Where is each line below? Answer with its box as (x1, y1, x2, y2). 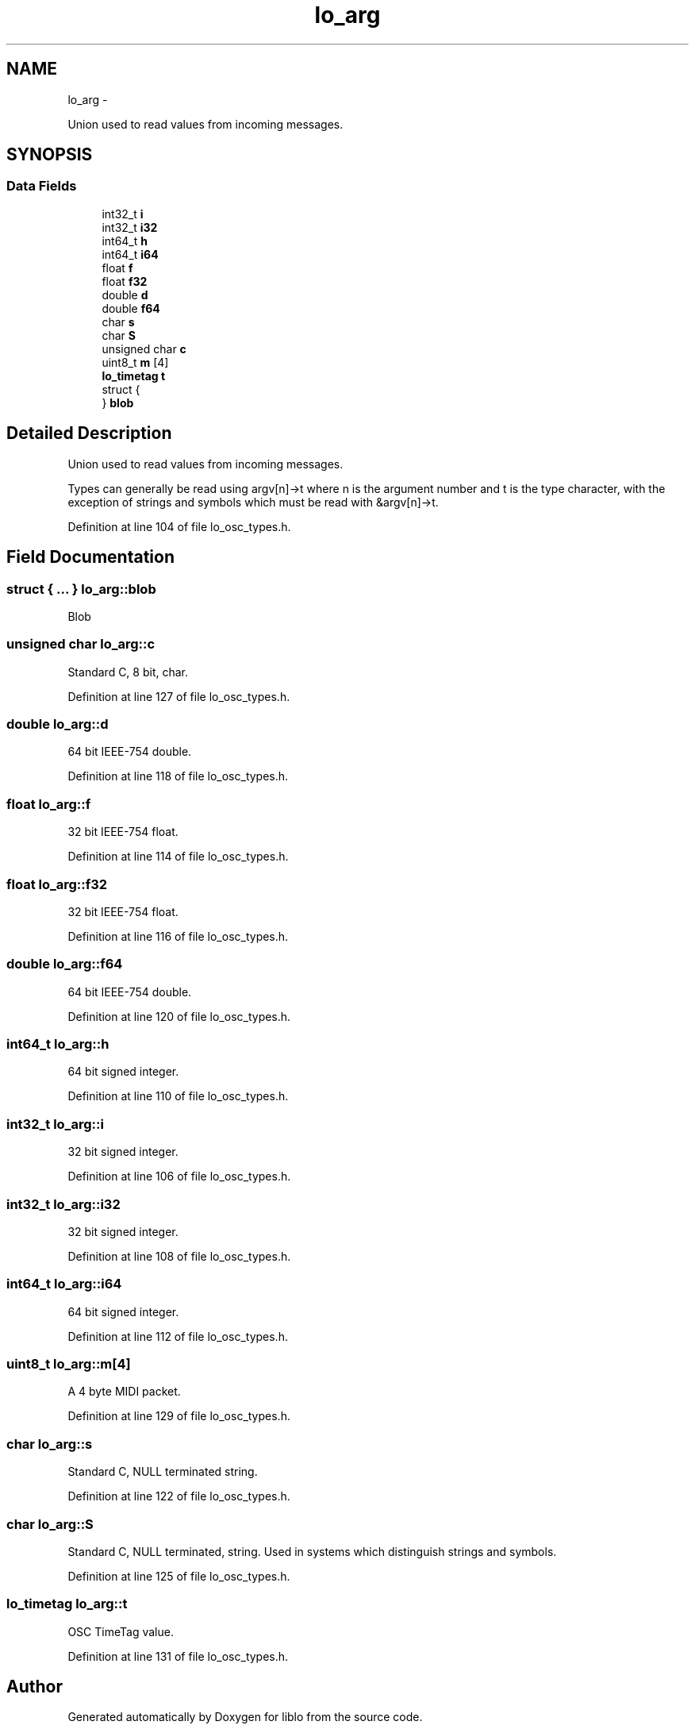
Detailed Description (6, 423, 172, 444)
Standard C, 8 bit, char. (67, 664, 189, 679)
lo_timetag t (102, 368, 166, 383)
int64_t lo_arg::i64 (6, 1276, 122, 1292)
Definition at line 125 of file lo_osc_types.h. (67, 1569, 290, 1583)
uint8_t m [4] (102, 355, 169, 369)
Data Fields (6, 178, 77, 194)
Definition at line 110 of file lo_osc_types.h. (67, 1089, 289, 1103)
